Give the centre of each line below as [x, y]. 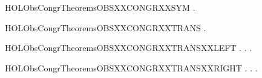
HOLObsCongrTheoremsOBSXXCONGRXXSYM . [100, 7]
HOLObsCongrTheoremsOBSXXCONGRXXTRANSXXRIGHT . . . [131, 67]
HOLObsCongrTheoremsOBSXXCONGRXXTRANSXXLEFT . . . [129, 48]
